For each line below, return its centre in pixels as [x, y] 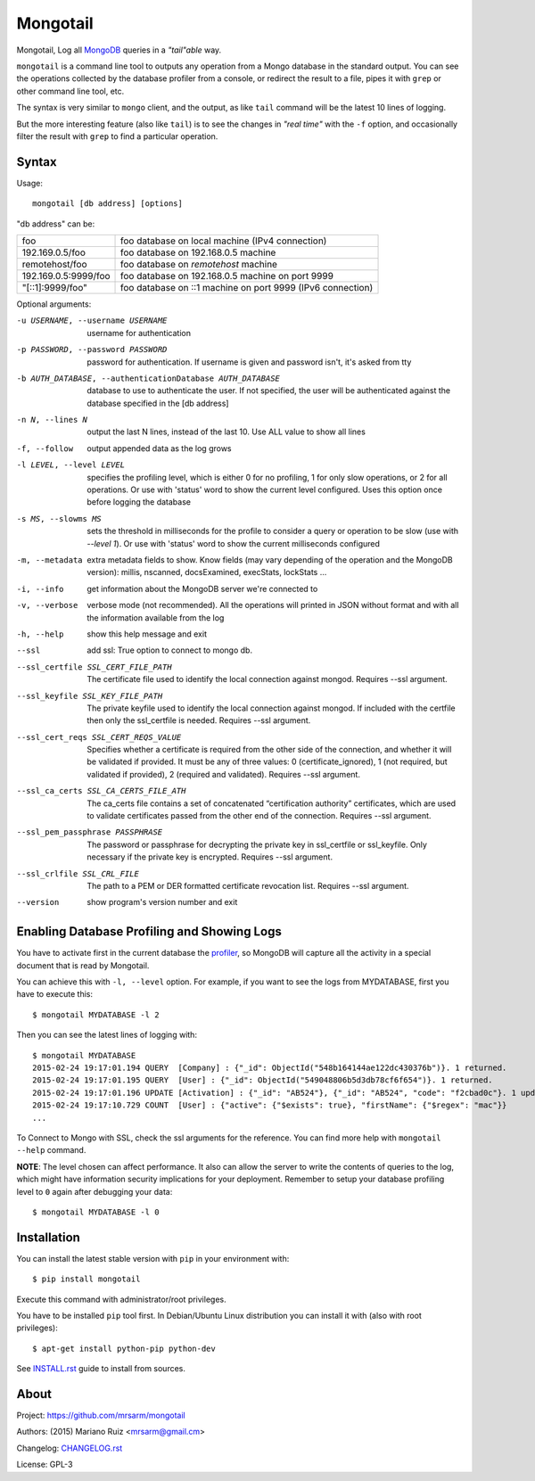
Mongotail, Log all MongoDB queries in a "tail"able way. [119, 50]
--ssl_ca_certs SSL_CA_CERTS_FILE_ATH [101, 791]
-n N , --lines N [52, 420]
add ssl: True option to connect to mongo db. [170, 650]
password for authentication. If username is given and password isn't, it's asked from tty [249, 362]
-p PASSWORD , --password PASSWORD [92, 350]
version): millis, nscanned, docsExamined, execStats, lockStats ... [207, 572]
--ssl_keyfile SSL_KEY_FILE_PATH [90, 696]
